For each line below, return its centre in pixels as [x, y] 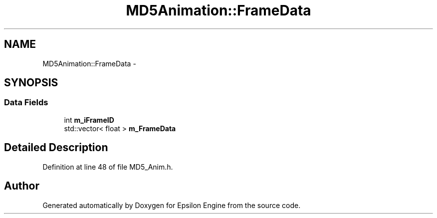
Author [22, 186]
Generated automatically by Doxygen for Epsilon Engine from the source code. [172, 205]
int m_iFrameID [89, 120]
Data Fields [26, 103]
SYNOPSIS [31, 83]
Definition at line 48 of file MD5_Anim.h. [108, 167]
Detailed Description [56, 148]
